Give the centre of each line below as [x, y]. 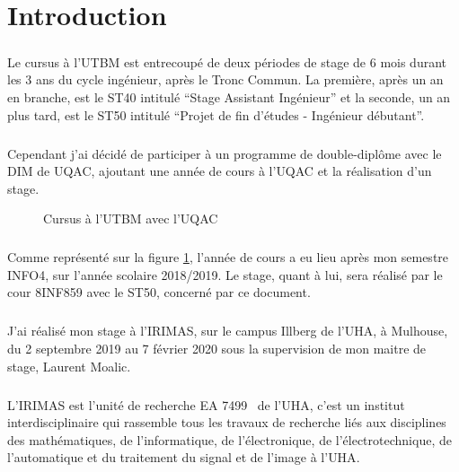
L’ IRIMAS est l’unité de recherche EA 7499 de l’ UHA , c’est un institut [206, 404]
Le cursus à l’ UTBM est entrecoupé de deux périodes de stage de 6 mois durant [227, 61]
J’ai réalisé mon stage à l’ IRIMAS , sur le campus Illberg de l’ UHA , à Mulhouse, [228, 331]
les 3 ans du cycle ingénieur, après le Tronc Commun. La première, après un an [225, 79]
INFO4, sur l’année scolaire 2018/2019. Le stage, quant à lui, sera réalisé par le [225, 274]
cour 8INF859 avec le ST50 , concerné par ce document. [159, 292]
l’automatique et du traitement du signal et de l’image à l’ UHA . [184, 457]
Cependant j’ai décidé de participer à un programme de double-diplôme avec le [225, 153]
